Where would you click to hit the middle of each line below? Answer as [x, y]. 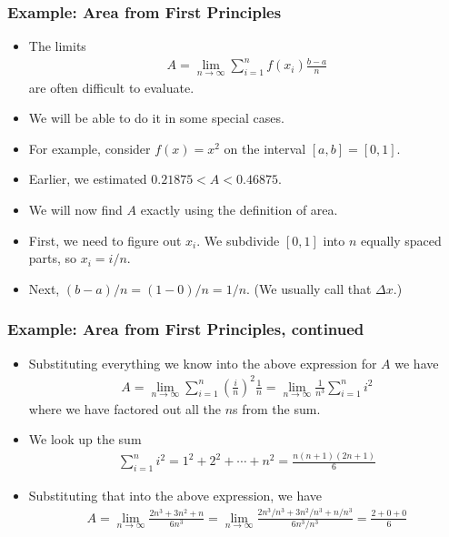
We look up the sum [85, 439]
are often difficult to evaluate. [111, 87]
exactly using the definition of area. [239, 209]
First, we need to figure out [105, 240]
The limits [57, 46]
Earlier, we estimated [88, 179]
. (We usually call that [309, 288]
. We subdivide [238, 240]
